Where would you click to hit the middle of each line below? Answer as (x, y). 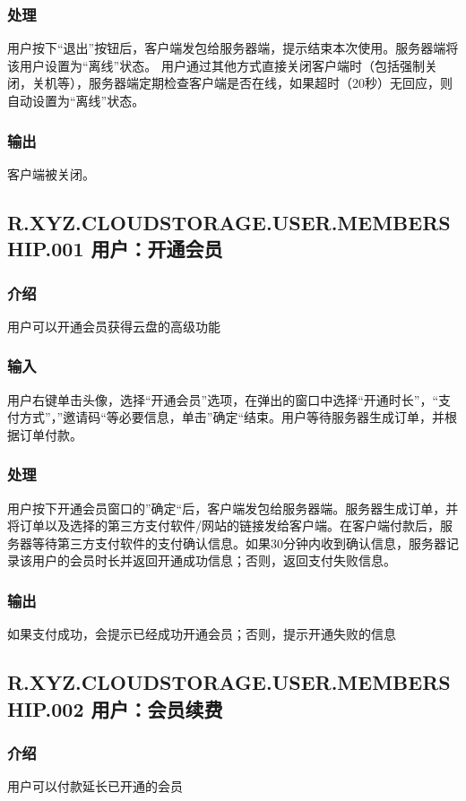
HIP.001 (46, 249)
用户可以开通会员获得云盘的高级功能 (114, 326)
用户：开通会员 (157, 249)
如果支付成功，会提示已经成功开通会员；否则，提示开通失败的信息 (202, 634)
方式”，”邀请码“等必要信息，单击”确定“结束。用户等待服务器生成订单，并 (232, 417)
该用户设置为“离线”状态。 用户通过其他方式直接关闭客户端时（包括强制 (216, 65)
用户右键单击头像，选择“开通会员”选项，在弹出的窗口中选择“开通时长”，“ (223, 399)
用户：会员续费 (157, 708)
